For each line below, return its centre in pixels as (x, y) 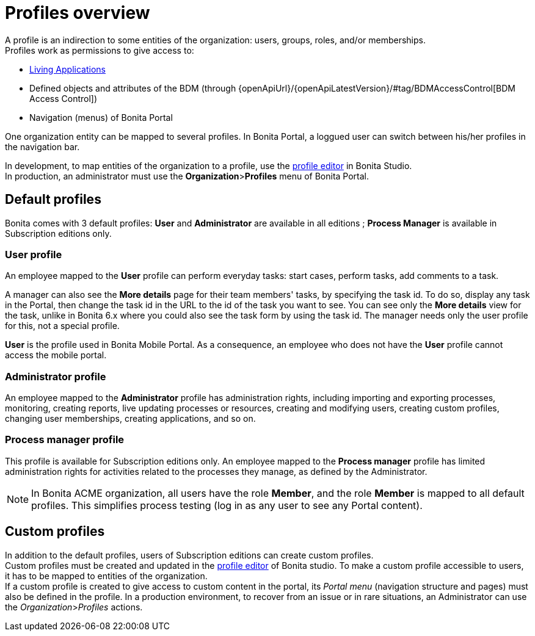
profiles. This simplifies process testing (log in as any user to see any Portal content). (227, 505)
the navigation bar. (42, 146)
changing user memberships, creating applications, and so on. (130, 419)
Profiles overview (78, 13)
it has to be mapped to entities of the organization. (106, 576)
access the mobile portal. (56, 355)
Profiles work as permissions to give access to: (100, 50)
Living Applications (67, 69)
